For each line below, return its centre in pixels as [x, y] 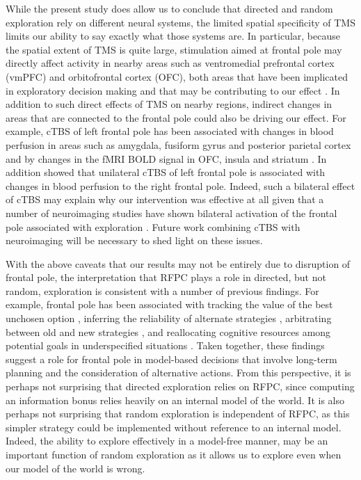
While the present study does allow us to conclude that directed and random [169, 8]
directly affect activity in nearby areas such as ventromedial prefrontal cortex [170, 63]
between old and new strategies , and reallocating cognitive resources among [168, 331]
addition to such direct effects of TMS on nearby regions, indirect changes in [169, 104]
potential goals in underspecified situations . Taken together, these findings [165, 345]
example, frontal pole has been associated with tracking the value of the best [169, 304]
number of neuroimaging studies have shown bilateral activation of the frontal [171, 213]
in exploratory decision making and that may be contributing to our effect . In [173, 90]
